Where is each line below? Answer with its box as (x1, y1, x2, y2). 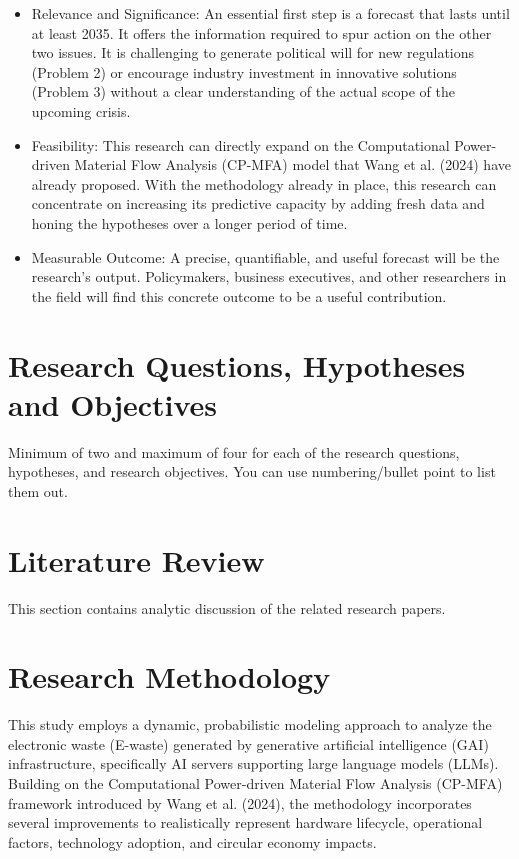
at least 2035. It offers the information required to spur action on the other (31, 22, 492, 43)
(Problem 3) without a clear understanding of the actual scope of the (31, 81, 456, 102)
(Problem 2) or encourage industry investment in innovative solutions (31, 61, 457, 82)
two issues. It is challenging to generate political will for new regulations (31, 42, 475, 63)
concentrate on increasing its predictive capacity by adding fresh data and (31, 193, 485, 214)
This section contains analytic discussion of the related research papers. (8, 597, 446, 618)
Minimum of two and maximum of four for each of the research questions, (8, 441, 460, 462)
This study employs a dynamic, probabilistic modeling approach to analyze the (8, 714, 492, 735)
